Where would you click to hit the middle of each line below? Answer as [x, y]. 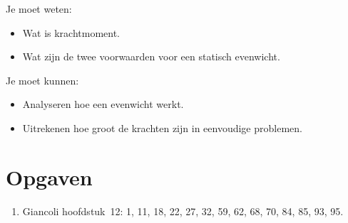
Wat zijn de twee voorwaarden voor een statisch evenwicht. [151, 56]
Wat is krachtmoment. [71, 32]
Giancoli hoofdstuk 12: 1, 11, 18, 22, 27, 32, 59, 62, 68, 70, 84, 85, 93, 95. [183, 211]
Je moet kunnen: [42, 80]
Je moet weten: [39, 9]
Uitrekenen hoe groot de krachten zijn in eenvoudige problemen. [162, 127]
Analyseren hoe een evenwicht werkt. [103, 104]
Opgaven [49, 176]
